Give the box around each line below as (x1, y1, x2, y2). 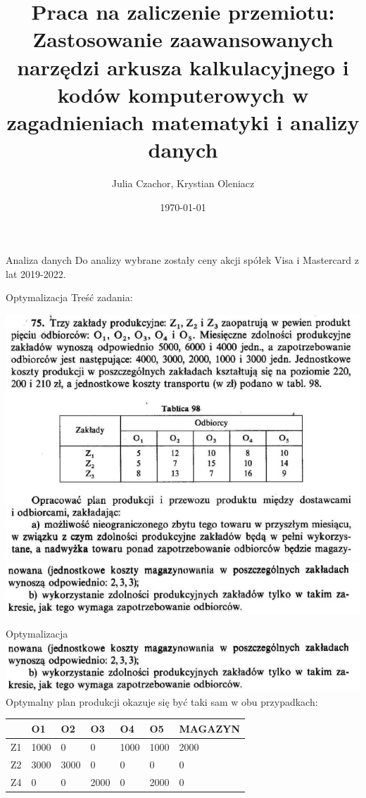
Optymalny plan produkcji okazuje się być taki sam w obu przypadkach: (6, 694, 318, 709)
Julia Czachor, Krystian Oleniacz (111, 176, 255, 191)
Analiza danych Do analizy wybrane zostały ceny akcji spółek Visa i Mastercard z (6, 253, 359, 267)
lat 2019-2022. (6, 266, 66, 281)
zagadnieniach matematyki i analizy (6, 107, 360, 136)
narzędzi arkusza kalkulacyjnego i (17, 52, 349, 81)
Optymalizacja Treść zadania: (6, 290, 133, 305)
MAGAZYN (179, 721, 240, 735)
